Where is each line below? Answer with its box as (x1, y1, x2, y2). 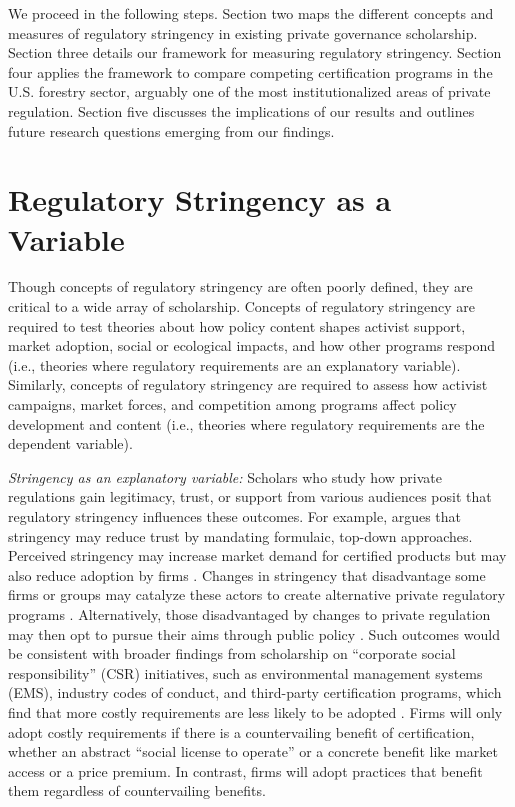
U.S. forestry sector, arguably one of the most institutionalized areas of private (8, 81, 491, 102)
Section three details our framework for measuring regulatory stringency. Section (8, 42, 502, 63)
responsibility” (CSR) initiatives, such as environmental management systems (8, 662, 483, 683)
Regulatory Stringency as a (8, 179, 392, 220)
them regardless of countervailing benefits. (8, 780, 266, 801)
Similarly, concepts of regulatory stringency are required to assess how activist (8, 374, 488, 395)
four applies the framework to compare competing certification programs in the (8, 61, 493, 82)
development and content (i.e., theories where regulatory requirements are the (8, 413, 485, 434)
